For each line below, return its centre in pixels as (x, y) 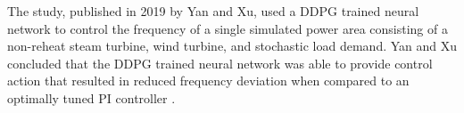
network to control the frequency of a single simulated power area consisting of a (228, 28)
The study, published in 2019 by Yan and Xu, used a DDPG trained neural (213, 11)
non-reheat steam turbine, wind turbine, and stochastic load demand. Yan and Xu (232, 46)
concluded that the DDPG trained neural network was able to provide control (220, 63)
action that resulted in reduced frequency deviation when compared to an (208, 81)
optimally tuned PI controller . (91, 97)
